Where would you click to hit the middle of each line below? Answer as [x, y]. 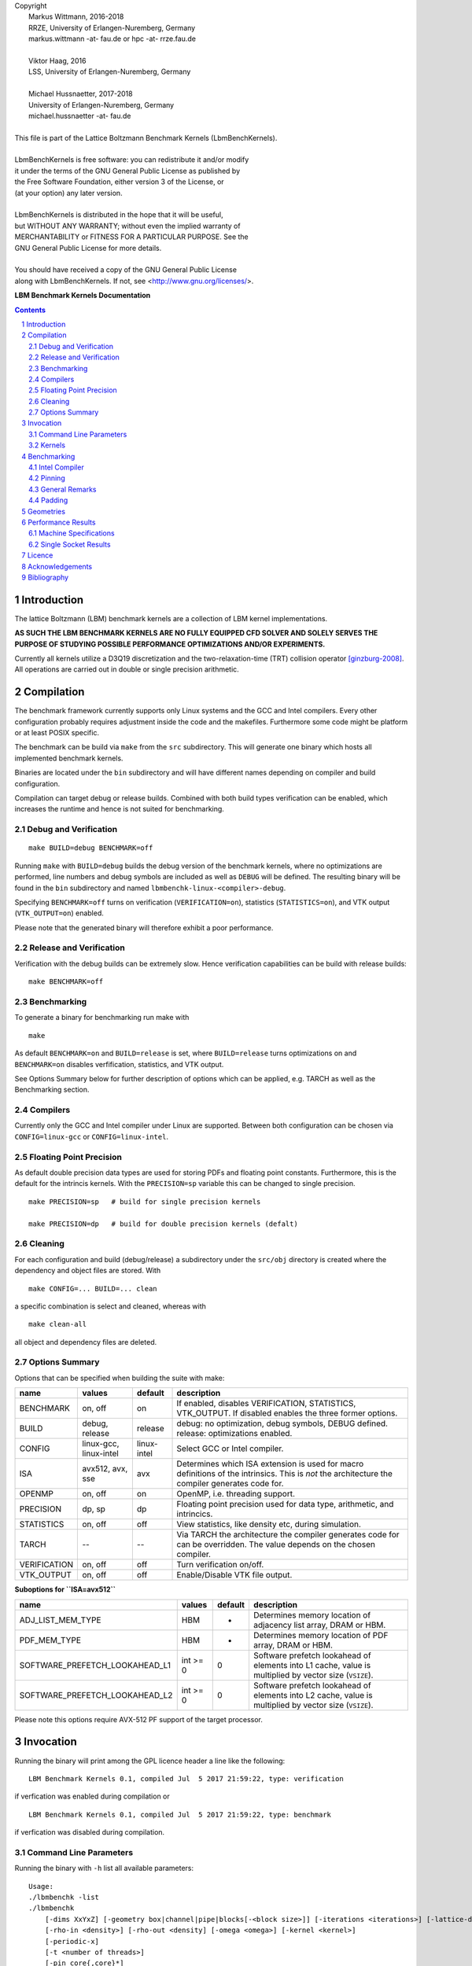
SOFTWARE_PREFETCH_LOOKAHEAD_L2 [96, 1695]
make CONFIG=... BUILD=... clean [93, 1289]
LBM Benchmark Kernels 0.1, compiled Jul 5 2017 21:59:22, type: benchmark [180, 1814]
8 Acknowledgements [57, 566]
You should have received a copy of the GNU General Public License [126, 270]
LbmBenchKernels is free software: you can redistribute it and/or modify [132, 160]
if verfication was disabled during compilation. [90, 1832]
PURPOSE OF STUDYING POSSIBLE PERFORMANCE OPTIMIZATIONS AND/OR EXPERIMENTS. [170, 644]
